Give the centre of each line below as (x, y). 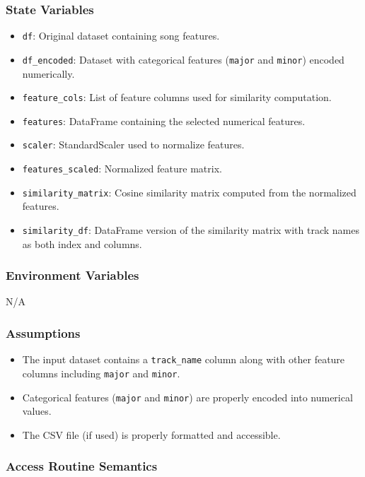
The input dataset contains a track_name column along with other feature (184, 359)
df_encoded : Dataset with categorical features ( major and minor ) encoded (183, 59)
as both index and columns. (82, 243)
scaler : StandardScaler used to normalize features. (133, 145)
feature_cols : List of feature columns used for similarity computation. (177, 97)
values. (37, 411)
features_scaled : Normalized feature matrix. (122, 169)
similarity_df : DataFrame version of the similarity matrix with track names (191, 230)
